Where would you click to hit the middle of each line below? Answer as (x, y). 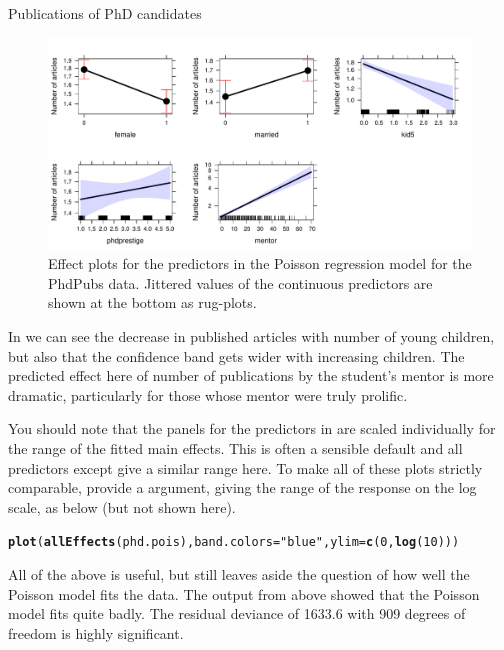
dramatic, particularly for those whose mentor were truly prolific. (208, 394)
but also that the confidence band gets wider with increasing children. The (236, 355)
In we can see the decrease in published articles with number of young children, (251, 335)
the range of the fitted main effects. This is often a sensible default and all (235, 447)
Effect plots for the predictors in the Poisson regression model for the (260, 263)
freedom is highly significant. (96, 632)
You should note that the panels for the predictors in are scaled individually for (252, 428)
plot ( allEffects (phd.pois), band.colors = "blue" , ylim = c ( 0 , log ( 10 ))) (234, 542)
